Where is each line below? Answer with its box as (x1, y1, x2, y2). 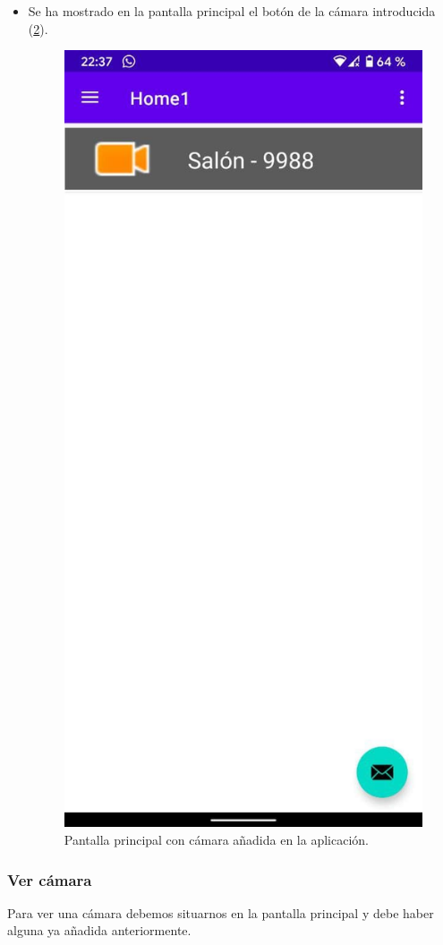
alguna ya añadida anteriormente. (7, 921, 192, 940)
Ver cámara (7, 868, 92, 890)
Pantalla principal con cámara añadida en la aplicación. (64, 830, 369, 849)
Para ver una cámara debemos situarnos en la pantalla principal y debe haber (7, 903, 434, 922)
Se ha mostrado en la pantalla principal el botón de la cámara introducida (28, 2, 436, 20)
